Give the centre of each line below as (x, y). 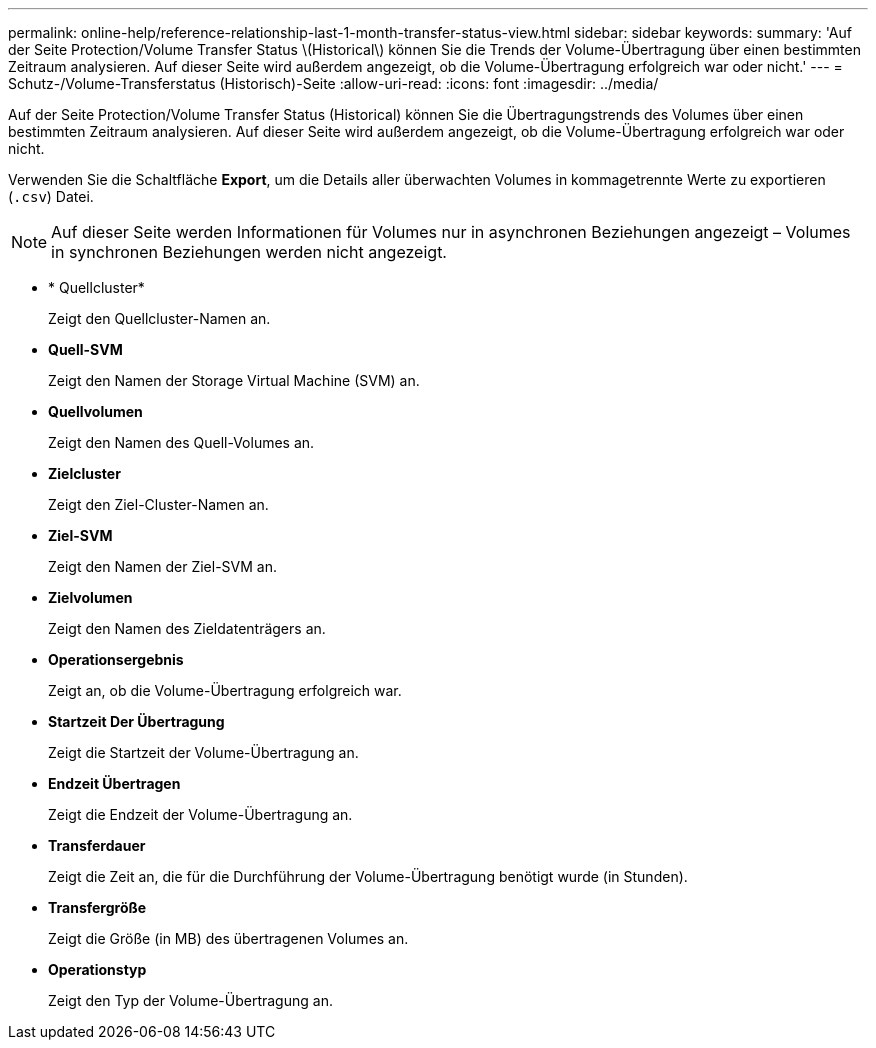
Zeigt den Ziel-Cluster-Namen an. (158, 504)
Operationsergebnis (116, 659)
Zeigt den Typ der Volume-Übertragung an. (190, 1000)
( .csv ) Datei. (51, 196)
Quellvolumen (95, 411)
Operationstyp (97, 969)
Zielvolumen (90, 597)
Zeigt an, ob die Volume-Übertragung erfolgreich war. (225, 690)
